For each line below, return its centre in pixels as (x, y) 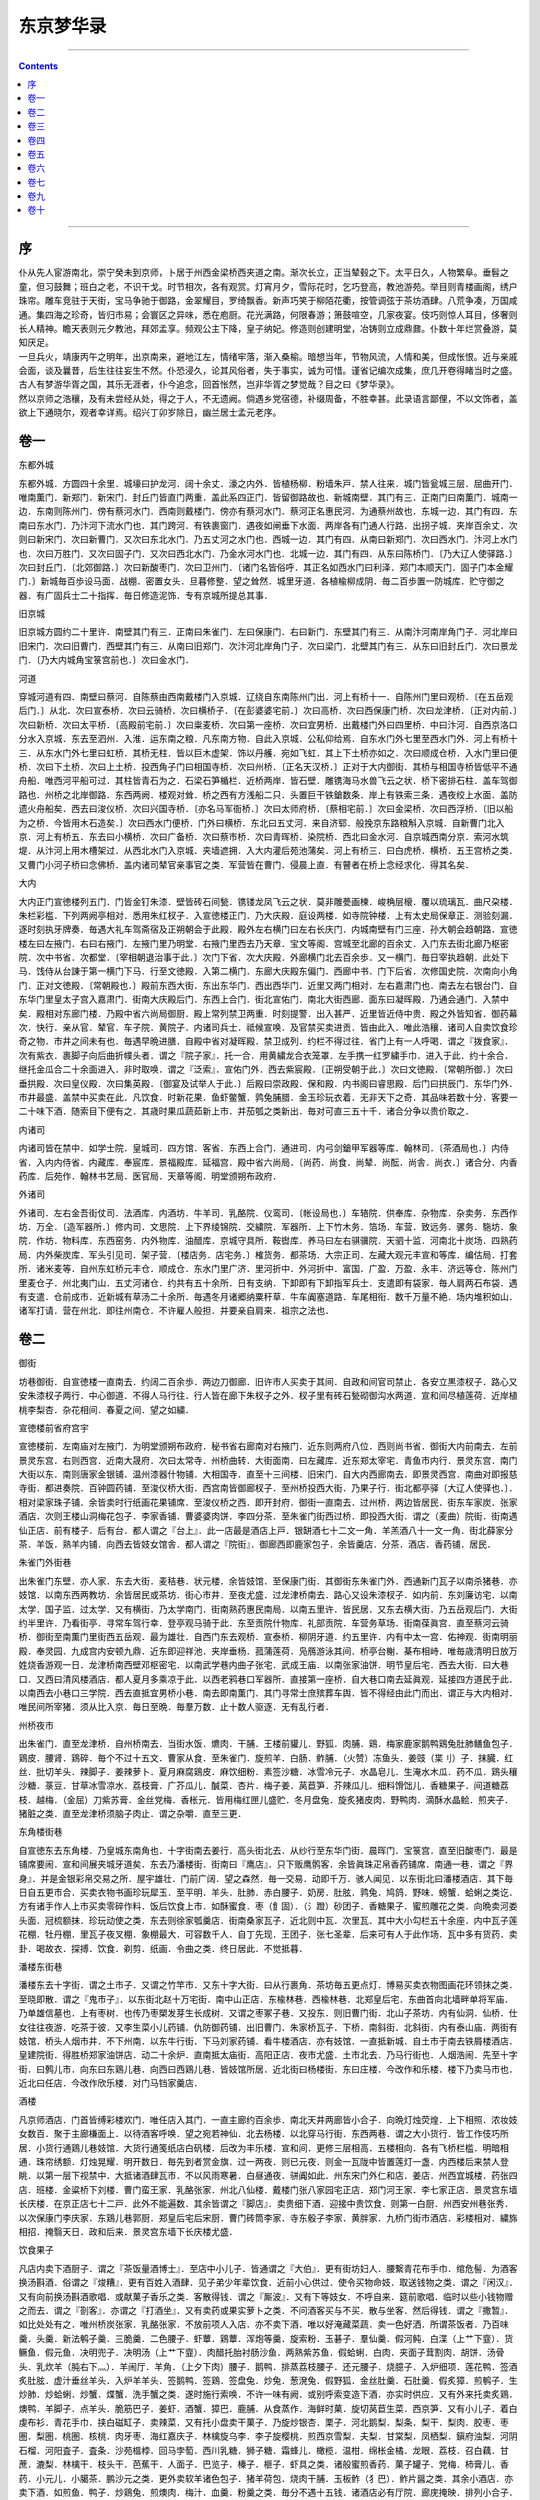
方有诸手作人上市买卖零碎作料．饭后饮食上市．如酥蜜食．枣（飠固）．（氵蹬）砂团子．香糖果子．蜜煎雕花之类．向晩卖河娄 (268, 1906)
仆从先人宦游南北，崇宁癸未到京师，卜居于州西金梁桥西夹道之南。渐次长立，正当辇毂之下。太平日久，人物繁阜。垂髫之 (263, 272)
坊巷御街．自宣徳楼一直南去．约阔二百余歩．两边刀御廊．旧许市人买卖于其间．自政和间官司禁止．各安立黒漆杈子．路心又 (268, 1381)
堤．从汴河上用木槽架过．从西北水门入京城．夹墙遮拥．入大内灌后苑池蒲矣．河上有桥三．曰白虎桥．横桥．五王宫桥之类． (268, 851)
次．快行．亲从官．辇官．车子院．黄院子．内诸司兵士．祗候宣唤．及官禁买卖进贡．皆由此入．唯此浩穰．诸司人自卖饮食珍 (268, 1027)
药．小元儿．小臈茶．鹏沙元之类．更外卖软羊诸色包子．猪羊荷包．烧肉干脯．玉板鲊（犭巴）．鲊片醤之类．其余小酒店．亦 (266, 2478)
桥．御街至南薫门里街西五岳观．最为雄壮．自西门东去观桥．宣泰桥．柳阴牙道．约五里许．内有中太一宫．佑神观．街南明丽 (268, 1637)
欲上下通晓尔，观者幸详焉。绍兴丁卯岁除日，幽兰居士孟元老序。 (150, 412)
